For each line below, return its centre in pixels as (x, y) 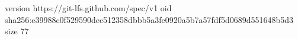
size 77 (17, 31)
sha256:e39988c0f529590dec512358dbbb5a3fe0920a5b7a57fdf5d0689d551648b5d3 (149, 19)
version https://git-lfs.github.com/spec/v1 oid (88, 8)
